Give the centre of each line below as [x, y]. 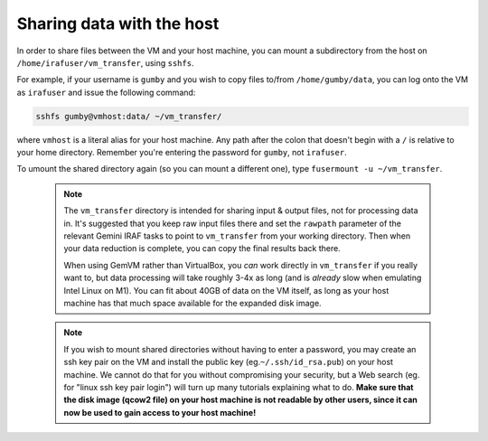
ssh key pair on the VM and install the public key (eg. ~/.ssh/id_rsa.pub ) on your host [228, 362]
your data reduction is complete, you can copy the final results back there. [202, 249]
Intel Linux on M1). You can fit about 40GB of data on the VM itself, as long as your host [226, 290]
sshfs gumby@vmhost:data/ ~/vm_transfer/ [129, 116]
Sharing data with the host [118, 23]
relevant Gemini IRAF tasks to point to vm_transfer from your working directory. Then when [237, 236]
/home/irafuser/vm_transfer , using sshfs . [105, 62]
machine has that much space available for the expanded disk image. [192, 303]
